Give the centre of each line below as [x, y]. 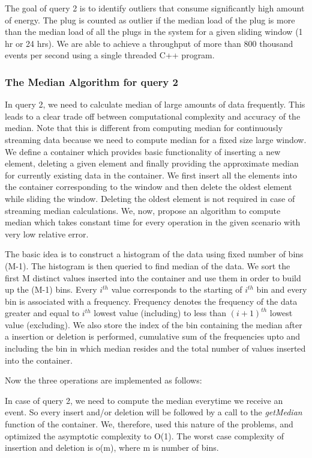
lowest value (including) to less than [160, 313]
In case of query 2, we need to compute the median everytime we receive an [144, 400]
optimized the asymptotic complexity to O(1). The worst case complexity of [144, 435]
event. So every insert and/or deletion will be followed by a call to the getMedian [154, 412]
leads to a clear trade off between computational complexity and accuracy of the [153, 116]
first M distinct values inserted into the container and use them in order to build [153, 277]
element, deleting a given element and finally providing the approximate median [152, 163]
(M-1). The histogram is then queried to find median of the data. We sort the [148, 265]
